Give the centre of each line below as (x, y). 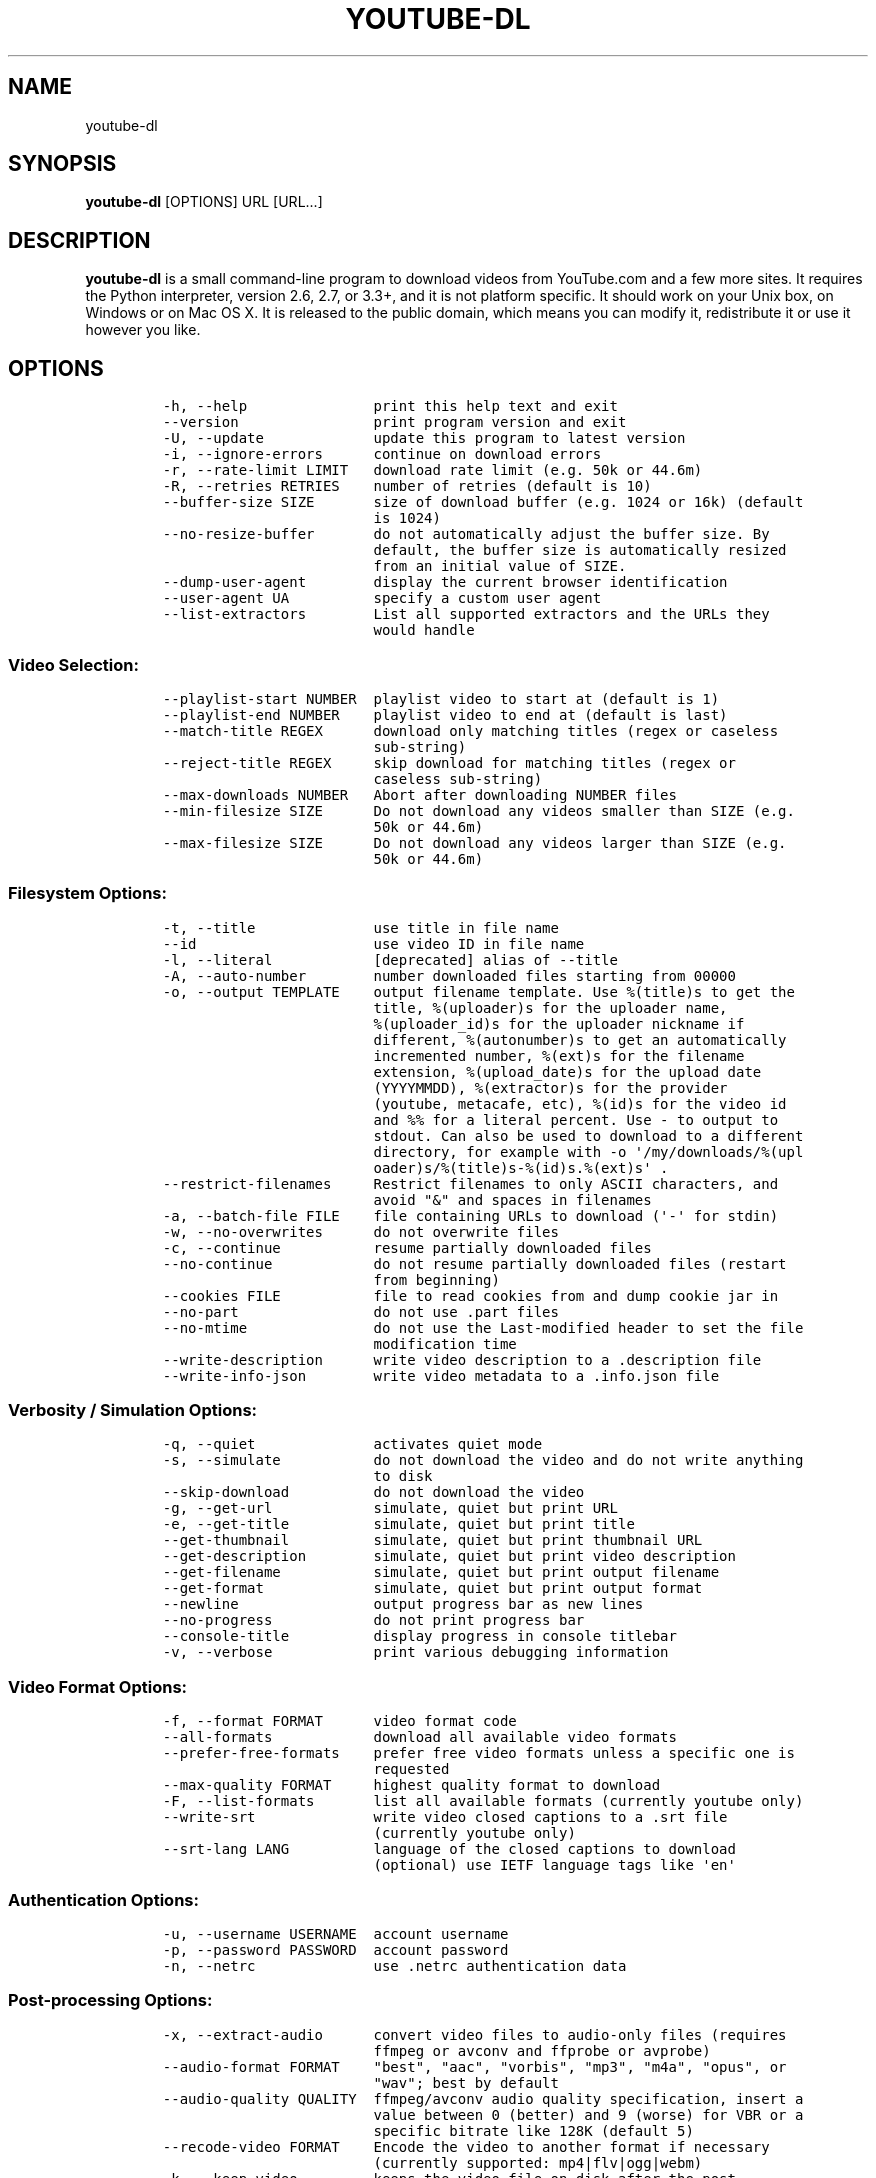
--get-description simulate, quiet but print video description (449, 1556)
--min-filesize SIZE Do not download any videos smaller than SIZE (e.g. (478, 810)
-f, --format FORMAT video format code (339, 1721)
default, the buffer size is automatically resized (580, 550)
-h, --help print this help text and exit (390, 406)
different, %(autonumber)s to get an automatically (580, 1039)
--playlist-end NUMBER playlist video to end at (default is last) (445, 714)
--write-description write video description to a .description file (462, 1359)
